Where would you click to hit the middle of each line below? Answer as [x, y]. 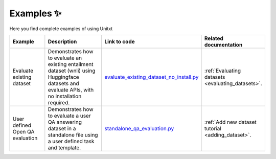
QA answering [65, 122]
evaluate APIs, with [71, 89]
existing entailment [71, 64]
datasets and [63, 83]
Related [214, 38]
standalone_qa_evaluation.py [139, 128]
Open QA [24, 131]
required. [59, 102]
